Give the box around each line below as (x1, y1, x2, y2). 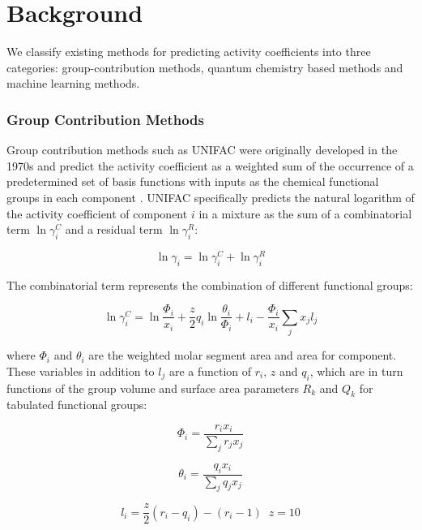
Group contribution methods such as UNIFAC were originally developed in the (6, 141, 398, 158)
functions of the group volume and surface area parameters (6, 379, 299, 396)
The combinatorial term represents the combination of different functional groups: (6, 276, 413, 293)
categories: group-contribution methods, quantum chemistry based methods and (6, 58, 403, 75)
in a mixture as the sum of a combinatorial (198, 205, 412, 222)
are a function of (168, 362, 252, 379)
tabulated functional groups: (6, 396, 147, 413)
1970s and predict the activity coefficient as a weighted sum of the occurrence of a (6, 157, 414, 174)
